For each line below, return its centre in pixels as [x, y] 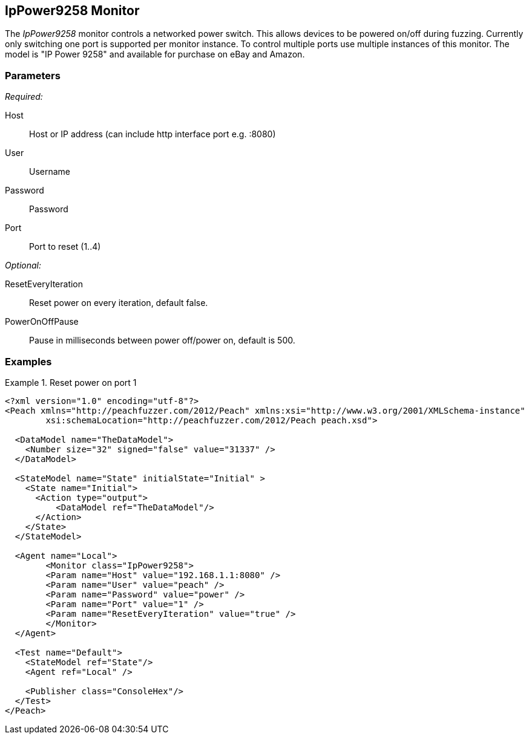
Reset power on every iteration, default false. [119, 303]
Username [50, 172]
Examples [28, 361]
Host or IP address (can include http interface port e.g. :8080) [153, 134]
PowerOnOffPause [42, 322]
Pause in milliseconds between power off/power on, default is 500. [162, 340]
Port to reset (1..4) [65, 247]
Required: [24, 97]
